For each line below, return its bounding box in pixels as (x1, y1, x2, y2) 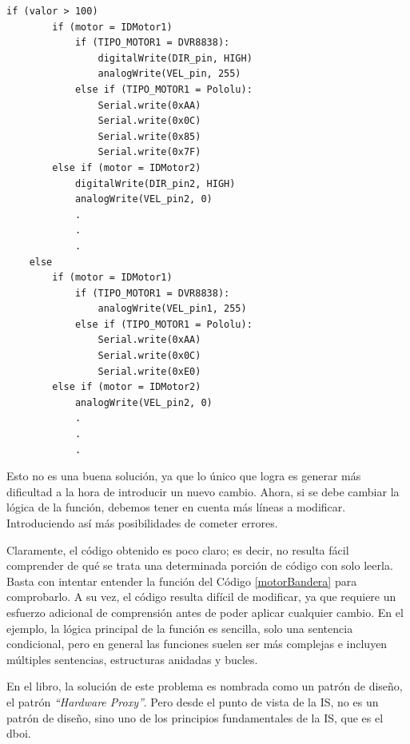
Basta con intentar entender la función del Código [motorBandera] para (6, 572, 357, 589)
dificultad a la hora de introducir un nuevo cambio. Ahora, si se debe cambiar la (6, 483, 400, 499)
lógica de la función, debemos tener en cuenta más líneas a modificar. (6, 499, 346, 515)
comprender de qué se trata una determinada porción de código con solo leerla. (6, 557, 393, 574)
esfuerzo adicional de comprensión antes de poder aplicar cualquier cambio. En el (6, 603, 404, 620)
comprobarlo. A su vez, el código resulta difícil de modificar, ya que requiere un (6, 588, 396, 605)
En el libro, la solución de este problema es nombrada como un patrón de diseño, (6, 678, 403, 694)
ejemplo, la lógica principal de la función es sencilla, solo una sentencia (6, 619, 353, 636)
